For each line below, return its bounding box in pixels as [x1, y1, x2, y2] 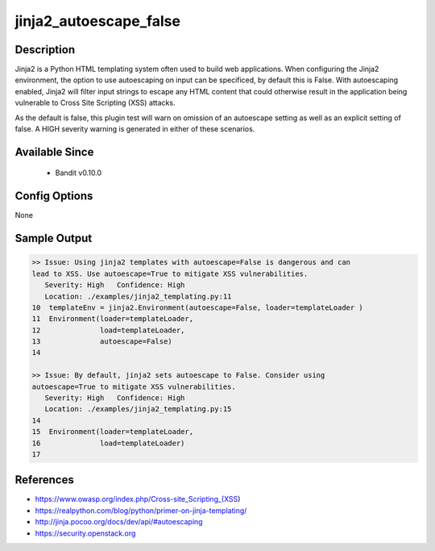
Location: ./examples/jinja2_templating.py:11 [44, 291, 232, 301]
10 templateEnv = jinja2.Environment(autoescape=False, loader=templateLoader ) [31, 303, 364, 312]
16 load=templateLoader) [31, 438, 185, 448]
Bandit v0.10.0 [55, 168, 102, 177]
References [14, 473, 74, 487]
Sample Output [14, 232, 93, 245]
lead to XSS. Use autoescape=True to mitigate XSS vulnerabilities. [31, 269, 309, 278]
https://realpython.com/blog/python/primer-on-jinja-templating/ [35, 505, 247, 516]
